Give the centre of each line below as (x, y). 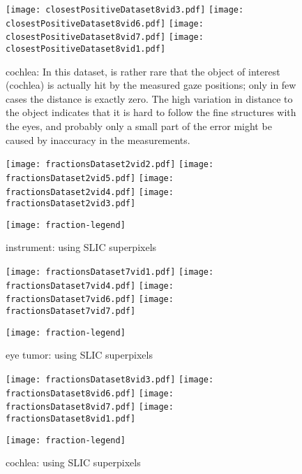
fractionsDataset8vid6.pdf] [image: (90, 393)
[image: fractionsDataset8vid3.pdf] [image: (110, 379)
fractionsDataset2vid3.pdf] (71, 204)
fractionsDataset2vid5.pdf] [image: (90, 178)
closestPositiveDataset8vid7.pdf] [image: (105, 37)
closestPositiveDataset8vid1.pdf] (86, 49)
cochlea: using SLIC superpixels (73, 462)
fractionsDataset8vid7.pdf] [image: (90, 407)
